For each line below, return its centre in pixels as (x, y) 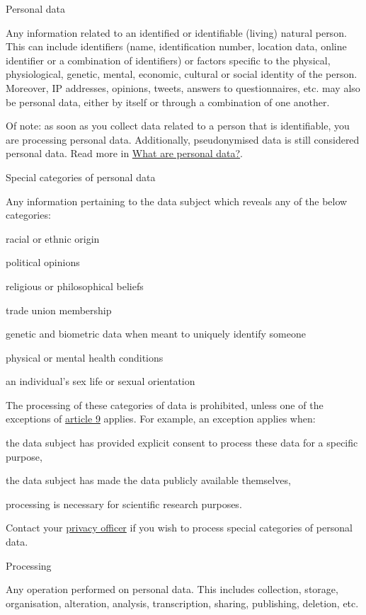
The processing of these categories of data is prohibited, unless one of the (165, 404)
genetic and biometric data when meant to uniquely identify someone (156, 334)
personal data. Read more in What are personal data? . (124, 153)
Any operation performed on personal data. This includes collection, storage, (172, 589)
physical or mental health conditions (85, 357)
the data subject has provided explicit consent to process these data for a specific (182, 443)
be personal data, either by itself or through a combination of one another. (168, 102)
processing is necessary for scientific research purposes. (124, 504)
